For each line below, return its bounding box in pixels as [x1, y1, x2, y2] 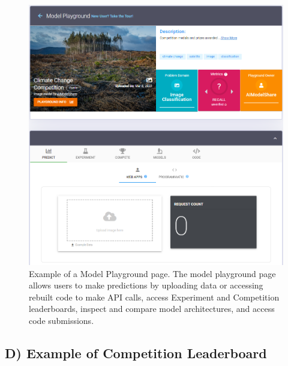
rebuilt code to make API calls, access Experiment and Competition [29, 290, 280, 303]
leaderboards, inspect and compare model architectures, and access [29, 302, 275, 315]
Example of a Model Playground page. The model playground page [29, 267, 276, 279]
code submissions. [29, 314, 94, 326]
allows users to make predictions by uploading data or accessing [29, 279, 263, 291]
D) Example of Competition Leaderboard [5, 343, 267, 362]
